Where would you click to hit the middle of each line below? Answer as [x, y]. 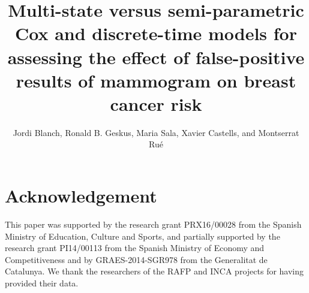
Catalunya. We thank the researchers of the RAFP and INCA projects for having [154, 271]
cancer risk [156, 103]
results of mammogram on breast [156, 80]
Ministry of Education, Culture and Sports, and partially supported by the [142, 236]
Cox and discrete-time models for [156, 33]
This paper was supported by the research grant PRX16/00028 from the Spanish [153, 224]
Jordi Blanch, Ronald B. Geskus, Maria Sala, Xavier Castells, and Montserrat [156, 132]
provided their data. [42, 283]
